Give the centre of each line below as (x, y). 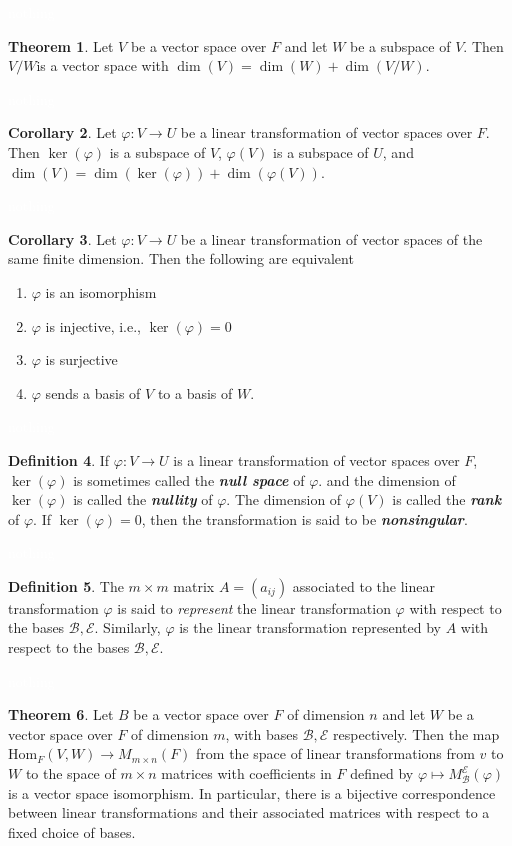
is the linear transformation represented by (310, 627)
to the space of (70, 773)
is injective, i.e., (93, 325)
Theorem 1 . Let (61, 45)
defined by (382, 773)
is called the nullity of (143, 499)
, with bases (262, 733)
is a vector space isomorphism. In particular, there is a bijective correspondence (252, 792)
